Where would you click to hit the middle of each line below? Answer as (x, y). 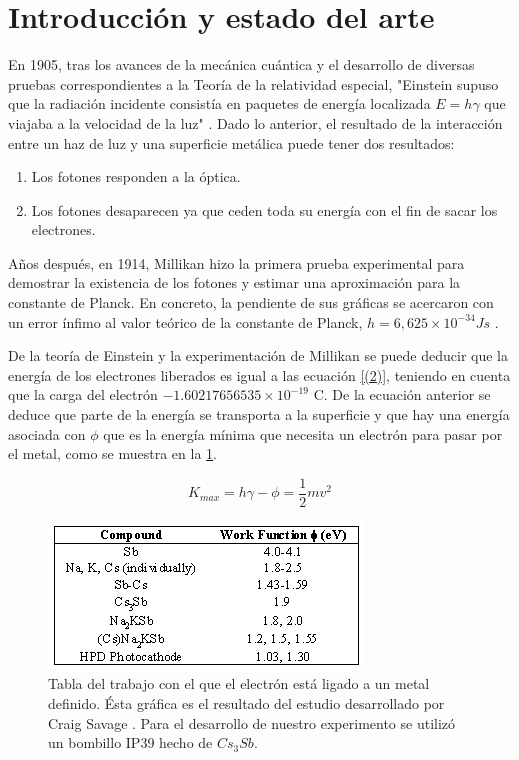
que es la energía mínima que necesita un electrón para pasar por (303, 433)
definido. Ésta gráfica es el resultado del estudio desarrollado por (246, 703)
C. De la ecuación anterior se (402, 394)
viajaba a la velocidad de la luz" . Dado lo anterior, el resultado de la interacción (255, 122)
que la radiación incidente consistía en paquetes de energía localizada (219, 103)
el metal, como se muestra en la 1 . (112, 453)
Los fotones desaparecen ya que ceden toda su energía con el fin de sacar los (264, 209)
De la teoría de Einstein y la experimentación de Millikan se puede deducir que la (258, 355)
